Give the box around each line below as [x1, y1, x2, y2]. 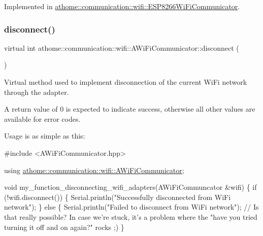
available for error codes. [4, 113, 81, 124]
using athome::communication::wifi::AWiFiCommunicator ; [4, 164, 184, 175]
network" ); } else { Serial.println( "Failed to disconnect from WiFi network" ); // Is [4, 201, 259, 212]
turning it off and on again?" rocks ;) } [4, 221, 124, 232]
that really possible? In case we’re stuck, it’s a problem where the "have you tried [4, 211, 257, 222]
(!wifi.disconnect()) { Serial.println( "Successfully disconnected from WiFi [4, 191, 231, 202]
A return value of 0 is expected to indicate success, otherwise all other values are [4, 104, 255, 114]
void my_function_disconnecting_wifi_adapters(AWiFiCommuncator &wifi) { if [4, 182, 257, 192]
